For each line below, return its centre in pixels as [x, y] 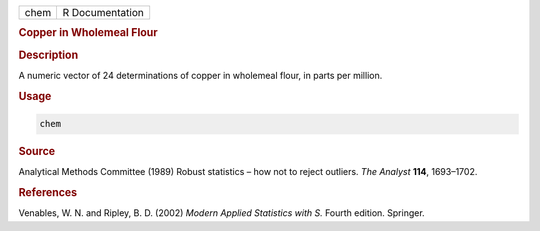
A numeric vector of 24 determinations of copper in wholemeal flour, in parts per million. [200, 75]
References [48, 193]
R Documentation [103, 12]
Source [37, 152]
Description [48, 55]
